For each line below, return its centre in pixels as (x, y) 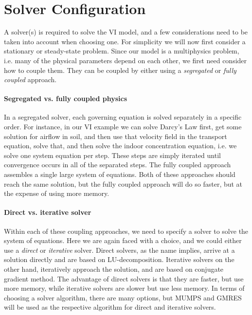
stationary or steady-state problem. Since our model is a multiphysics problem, (122, 51)
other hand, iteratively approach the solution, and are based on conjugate (114, 269)
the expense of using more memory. (57, 193)
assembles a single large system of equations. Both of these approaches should (120, 174)
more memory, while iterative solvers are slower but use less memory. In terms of (124, 288)
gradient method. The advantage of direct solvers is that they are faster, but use (124, 278)
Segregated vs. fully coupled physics (66, 98)
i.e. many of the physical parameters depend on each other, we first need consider (126, 60)
